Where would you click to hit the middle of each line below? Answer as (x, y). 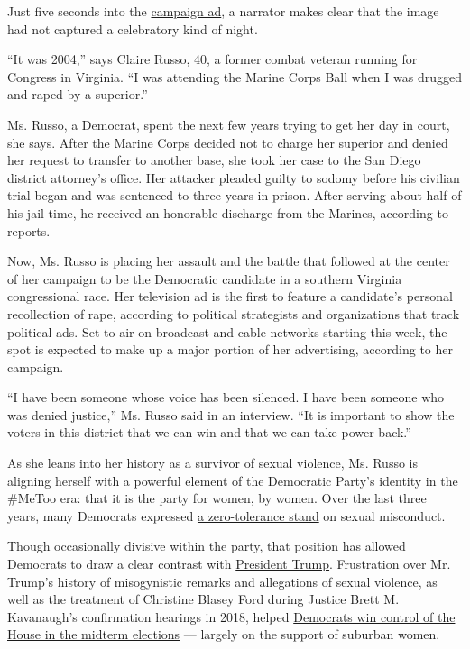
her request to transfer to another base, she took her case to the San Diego (214, 160)
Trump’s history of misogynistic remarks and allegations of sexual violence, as (222, 581)
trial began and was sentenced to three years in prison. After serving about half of (235, 195)
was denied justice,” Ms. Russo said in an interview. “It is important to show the (231, 414)
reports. (29, 230)
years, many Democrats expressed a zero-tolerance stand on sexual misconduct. (226, 515)
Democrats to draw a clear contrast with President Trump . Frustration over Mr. (229, 564)
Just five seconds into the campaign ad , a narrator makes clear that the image (223, 11)
